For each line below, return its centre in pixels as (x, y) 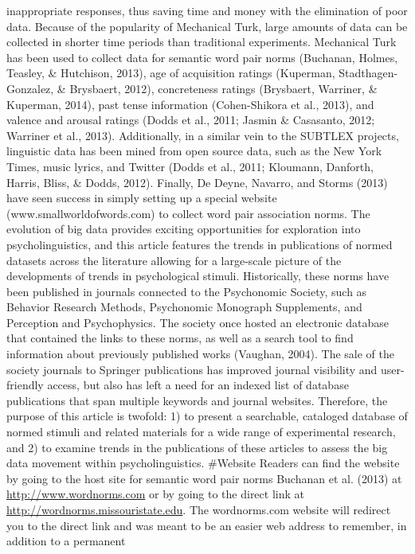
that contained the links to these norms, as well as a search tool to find (180, 338)
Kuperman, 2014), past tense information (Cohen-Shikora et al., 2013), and (190, 104)
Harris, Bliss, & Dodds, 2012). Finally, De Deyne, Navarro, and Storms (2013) (197, 182)
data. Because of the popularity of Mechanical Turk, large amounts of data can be (207, 26)
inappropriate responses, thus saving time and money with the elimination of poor (207, 10)
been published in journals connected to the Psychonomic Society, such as (187, 291)
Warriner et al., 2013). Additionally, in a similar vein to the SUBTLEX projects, (203, 135)
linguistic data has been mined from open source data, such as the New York (194, 151)
